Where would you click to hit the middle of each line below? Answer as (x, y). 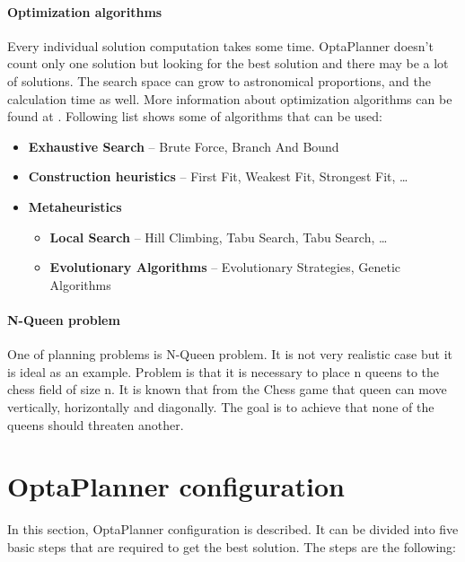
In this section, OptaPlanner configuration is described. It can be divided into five (233, 529)
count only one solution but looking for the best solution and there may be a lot (228, 63)
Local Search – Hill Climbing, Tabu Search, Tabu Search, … (219, 237)
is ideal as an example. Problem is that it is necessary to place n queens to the (224, 371)
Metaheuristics (75, 206)
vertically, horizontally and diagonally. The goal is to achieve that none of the (221, 406)
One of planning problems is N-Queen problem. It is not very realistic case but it (230, 354)
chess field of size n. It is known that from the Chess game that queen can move (227, 389)
